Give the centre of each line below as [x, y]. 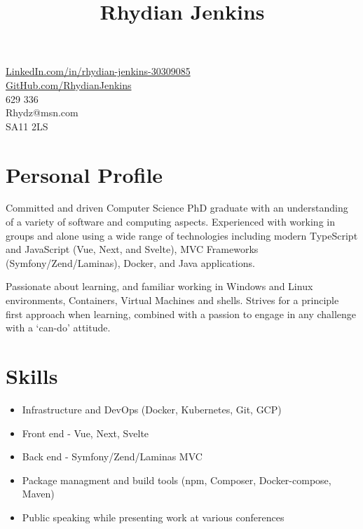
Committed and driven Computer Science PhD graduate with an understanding [177, 208]
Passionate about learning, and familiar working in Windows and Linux [159, 286]
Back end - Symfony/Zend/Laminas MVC [112, 456]
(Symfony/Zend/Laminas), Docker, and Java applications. [130, 262]
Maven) [38, 494]
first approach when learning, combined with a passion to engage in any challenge [181, 314]
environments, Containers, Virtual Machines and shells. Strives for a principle [172, 300]
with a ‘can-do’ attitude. [58, 328]
